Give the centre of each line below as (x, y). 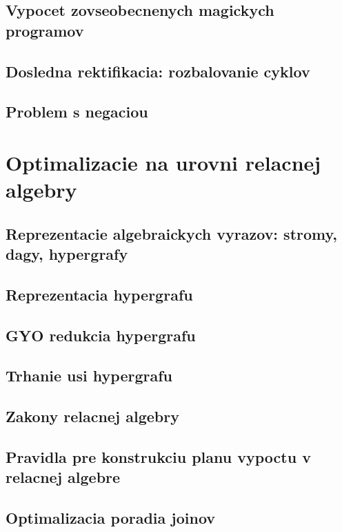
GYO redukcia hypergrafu (101, 335)
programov (45, 30)
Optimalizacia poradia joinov (111, 518)
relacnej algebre (63, 477)
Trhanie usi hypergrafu (89, 376)
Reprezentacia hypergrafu (99, 294)
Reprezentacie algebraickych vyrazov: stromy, (171, 233)
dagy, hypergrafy (67, 254)
